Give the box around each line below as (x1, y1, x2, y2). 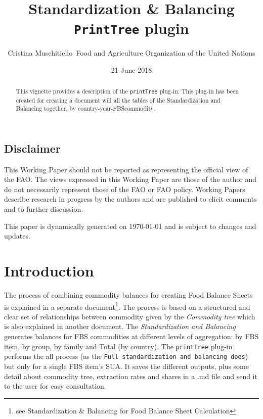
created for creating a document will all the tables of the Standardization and (16, 96, 221, 104)
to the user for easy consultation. (4, 381, 106, 391)
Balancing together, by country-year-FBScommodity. (16, 104, 155, 113)
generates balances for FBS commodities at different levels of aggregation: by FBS (4, 331, 259, 341)
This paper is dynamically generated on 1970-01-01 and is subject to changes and (4, 220, 256, 231)
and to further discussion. (4, 204, 83, 214)
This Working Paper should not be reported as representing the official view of (4, 164, 248, 174)
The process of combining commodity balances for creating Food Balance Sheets (4, 289, 253, 300)
